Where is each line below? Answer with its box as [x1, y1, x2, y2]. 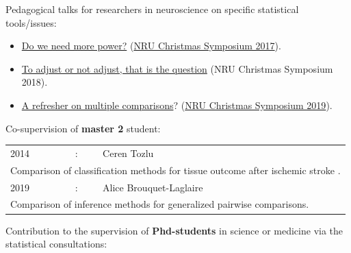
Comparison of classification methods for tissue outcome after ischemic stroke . [10, 162, 341, 177]
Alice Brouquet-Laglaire [103, 180, 203, 194]
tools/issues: [5, 15, 57, 29]
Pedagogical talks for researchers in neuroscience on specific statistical [5, 2, 299, 16]
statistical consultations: [5, 237, 107, 251]
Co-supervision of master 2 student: [5, 121, 161, 135]
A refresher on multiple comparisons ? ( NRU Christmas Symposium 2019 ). [21, 97, 333, 112]
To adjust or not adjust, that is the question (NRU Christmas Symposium [21, 61, 333, 75]
